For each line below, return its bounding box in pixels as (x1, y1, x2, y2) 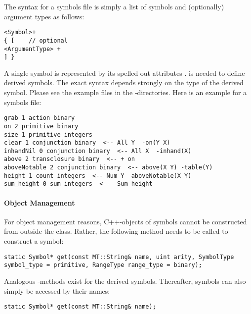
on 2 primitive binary (4, 122, 79, 130)
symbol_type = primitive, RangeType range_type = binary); (4, 262, 202, 269)
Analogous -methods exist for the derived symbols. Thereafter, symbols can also (4, 275, 246, 286)
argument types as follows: (4, 11, 84, 21)
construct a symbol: (4, 236, 64, 246)
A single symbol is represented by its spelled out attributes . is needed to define (4, 67, 245, 78)
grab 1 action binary (4, 114, 75, 122)
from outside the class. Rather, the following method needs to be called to (4, 226, 228, 236)
